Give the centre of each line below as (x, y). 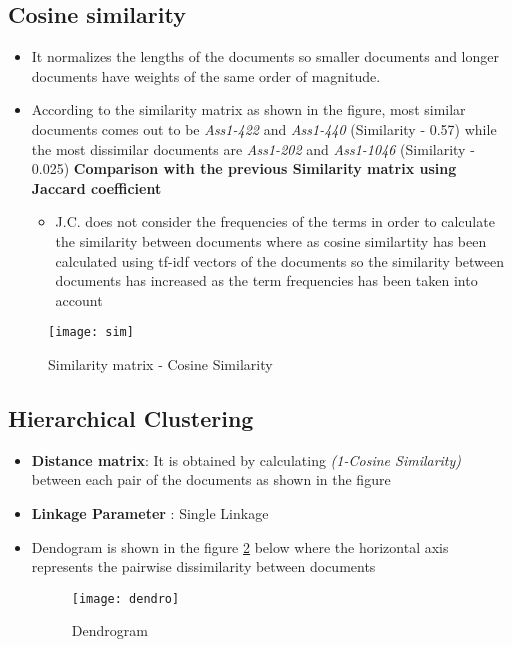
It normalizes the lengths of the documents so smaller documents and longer (265, 56)
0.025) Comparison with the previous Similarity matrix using (244, 168)
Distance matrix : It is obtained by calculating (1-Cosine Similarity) (246, 459)
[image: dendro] (125, 598)
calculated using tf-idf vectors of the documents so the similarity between (280, 260)
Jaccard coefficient (96, 187)
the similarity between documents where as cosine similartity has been (271, 240)
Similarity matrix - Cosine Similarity (160, 363)
